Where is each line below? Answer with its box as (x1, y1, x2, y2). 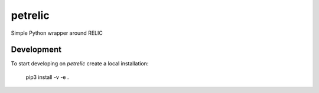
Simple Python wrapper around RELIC (11, 29, 103, 36)
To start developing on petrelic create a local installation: (11, 60, 149, 67)
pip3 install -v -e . (25, 74, 69, 81)
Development (11, 45, 62, 55)
